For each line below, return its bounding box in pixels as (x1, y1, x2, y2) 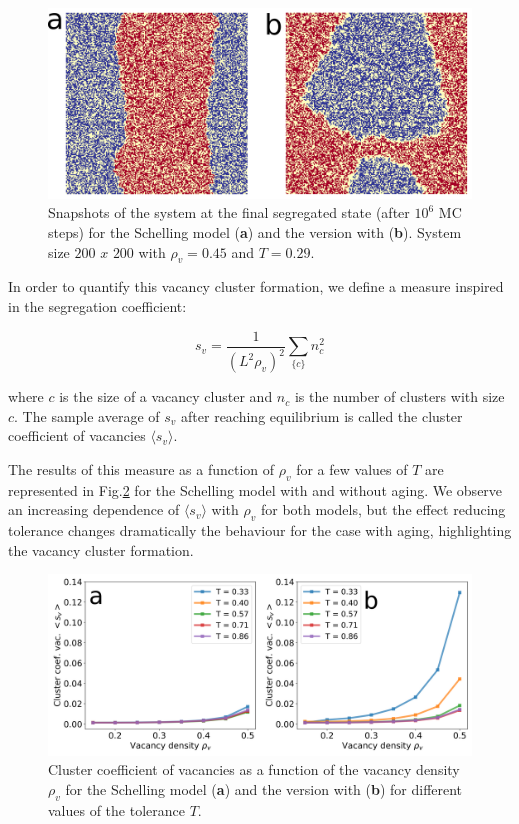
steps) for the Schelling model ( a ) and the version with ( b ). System (48, 222, 462, 243)
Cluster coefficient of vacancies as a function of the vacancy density (48, 759, 460, 780)
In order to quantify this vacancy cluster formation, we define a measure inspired (8, 276, 504, 297)
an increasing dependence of (8, 499, 180, 520)
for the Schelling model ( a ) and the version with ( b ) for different (65, 778, 463, 799)
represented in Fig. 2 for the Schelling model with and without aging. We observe (8, 479, 503, 500)
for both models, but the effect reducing (260, 499, 506, 520)
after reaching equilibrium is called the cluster (181, 405, 463, 426)
